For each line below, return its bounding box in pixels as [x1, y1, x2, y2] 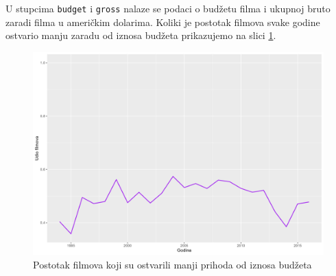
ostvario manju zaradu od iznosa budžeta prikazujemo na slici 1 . [5, 28, 276, 42]
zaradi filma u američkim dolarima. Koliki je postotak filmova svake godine [5, 14, 320, 29]
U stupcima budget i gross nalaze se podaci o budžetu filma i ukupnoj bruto [5, 1, 331, 15]
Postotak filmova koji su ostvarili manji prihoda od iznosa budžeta [33, 257, 312, 271]
